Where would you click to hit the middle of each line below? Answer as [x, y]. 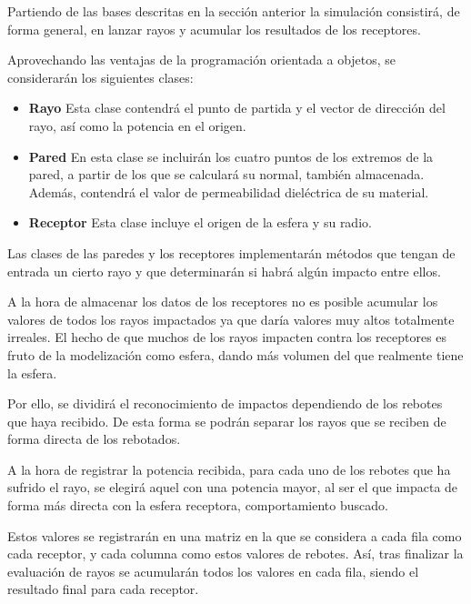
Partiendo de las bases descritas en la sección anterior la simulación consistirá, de [234, 11]
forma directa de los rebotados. [94, 439]
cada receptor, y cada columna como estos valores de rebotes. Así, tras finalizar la [235, 554]
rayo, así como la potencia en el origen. [137, 125]
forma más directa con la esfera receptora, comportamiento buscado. [198, 505]
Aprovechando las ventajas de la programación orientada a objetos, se [202, 60]
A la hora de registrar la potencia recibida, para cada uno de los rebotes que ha [229, 469]
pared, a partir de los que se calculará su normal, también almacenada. [226, 174]
